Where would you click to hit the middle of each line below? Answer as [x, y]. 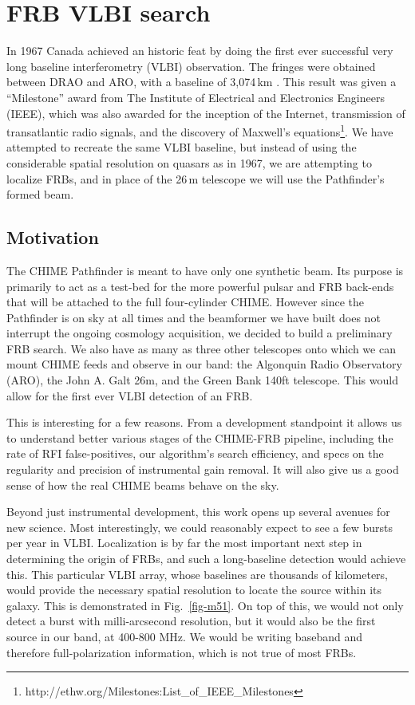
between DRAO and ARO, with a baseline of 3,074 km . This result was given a [202, 82]
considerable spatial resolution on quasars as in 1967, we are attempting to [189, 162]
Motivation [53, 237]
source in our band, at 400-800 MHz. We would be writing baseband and [184, 636]
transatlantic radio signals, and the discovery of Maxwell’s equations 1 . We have [200, 130]
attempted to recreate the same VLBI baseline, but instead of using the [182, 147]
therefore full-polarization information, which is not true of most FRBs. [182, 652]
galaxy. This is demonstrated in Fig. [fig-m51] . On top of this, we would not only [205, 605]
